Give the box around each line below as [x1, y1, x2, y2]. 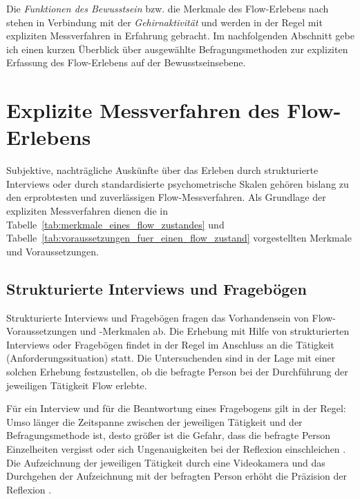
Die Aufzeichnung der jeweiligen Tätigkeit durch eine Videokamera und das [6, 455, 325, 469]
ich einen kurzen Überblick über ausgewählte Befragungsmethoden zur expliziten [6, 41, 348, 56]
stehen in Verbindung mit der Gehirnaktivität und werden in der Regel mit [6, 14, 323, 29]
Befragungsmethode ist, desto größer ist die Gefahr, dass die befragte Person [6, 428, 331, 442]
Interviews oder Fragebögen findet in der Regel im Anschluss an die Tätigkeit [6, 337, 334, 351]
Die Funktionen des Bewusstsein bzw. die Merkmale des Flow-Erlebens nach [6, 1, 329, 15]
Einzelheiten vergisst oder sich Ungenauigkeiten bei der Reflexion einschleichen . [6, 441, 346, 456]
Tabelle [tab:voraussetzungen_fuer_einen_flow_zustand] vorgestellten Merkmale [6, 231, 352, 245]
